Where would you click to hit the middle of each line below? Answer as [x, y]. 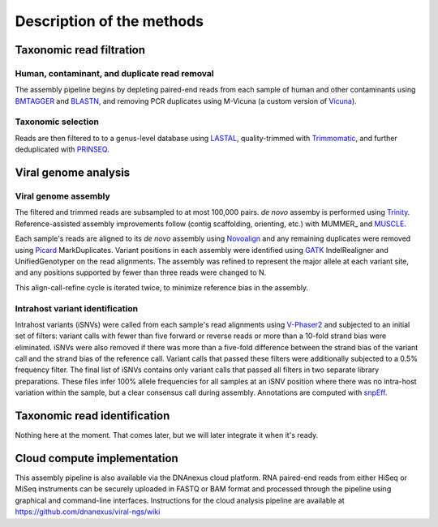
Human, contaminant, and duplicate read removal [114, 73]
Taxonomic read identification [92, 416]
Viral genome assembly [62, 196]
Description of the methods [109, 21]
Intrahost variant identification [76, 308]
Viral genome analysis [73, 173]
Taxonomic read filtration [80, 50]
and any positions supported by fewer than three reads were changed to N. [141, 272]
